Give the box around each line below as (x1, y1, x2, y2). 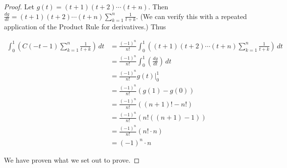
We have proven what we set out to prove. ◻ (4, 154, 140, 165)
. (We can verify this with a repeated (136, 11, 247, 21)
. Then (148, 1, 168, 11)
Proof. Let (4, 1, 34, 11)
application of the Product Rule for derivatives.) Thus (4, 21, 166, 32)
